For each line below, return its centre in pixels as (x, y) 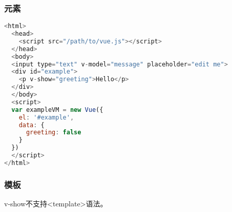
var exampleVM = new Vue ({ (57, 110)
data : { (31, 125)
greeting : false (54, 133)
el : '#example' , (46, 117)
